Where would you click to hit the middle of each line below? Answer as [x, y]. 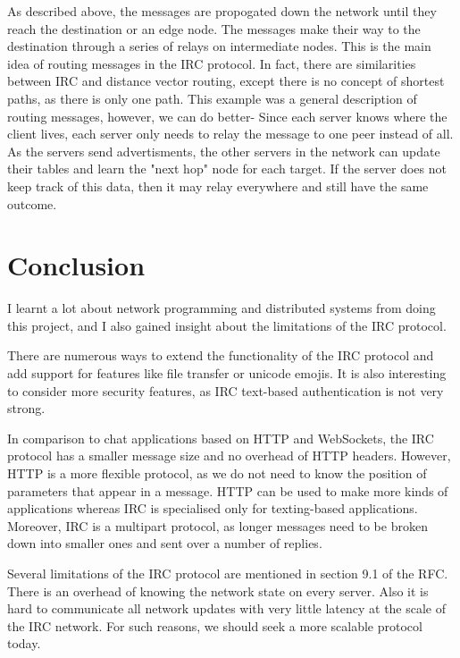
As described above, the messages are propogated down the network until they [222, 11]
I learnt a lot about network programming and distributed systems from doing [222, 308]
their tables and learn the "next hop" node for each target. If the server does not [227, 169]
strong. [26, 408]
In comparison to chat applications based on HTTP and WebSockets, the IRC [221, 438]
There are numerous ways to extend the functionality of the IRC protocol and [221, 355]
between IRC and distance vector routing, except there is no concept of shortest [226, 81]
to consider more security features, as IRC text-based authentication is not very [226, 390]
